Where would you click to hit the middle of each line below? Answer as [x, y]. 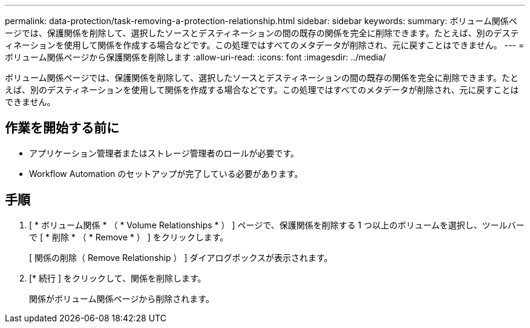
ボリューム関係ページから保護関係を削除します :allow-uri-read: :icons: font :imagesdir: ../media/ [195, 57]
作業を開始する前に [62, 128]
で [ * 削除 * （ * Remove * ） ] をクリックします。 [129, 237]
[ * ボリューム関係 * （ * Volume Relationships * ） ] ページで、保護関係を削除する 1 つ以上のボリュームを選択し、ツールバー [277, 225]
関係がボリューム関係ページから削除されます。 [122, 298]
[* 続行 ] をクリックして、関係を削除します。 [118, 278]
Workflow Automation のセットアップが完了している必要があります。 [166, 173]
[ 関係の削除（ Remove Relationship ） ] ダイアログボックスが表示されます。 [181, 257]
